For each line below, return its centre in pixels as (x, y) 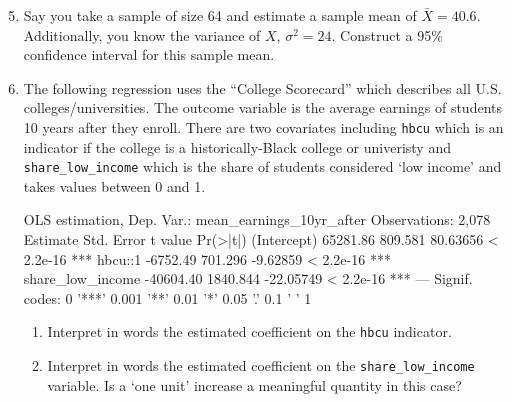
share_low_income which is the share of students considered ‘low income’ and (262, 166)
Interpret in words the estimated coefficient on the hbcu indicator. (249, 331)
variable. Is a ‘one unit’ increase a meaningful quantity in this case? (254, 384)
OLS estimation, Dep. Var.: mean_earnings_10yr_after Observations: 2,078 (257, 219)
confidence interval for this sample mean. (149, 54)
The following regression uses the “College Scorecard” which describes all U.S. (262, 87)
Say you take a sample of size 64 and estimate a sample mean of (220, 15)
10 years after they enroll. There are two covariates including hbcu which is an (263, 126)
